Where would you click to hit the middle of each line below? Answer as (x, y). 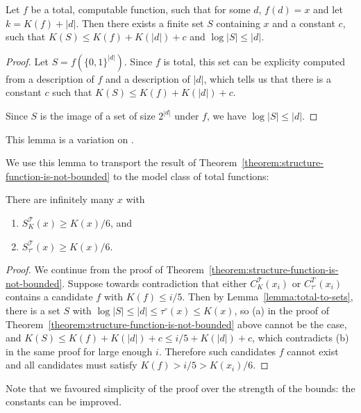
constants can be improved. (64, 402)
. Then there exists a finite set (140, 23)
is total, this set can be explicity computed (254, 61)
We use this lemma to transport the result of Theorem (121, 162)
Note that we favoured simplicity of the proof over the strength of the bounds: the (180, 388)
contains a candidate (49, 297)
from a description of (50, 78)
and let (328, 9)
